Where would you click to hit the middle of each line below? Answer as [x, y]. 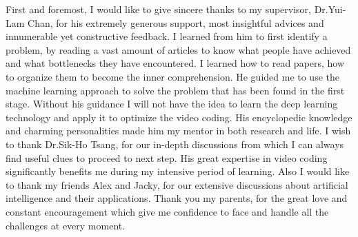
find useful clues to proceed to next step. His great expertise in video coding [167, 157]
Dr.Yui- [330, 9]
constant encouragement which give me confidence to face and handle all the [167, 211]
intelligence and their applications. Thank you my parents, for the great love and [177, 198]
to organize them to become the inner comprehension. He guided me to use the [172, 76]
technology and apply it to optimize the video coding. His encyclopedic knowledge [179, 117]
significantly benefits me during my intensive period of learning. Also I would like [178, 171]
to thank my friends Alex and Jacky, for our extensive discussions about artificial [177, 184]
